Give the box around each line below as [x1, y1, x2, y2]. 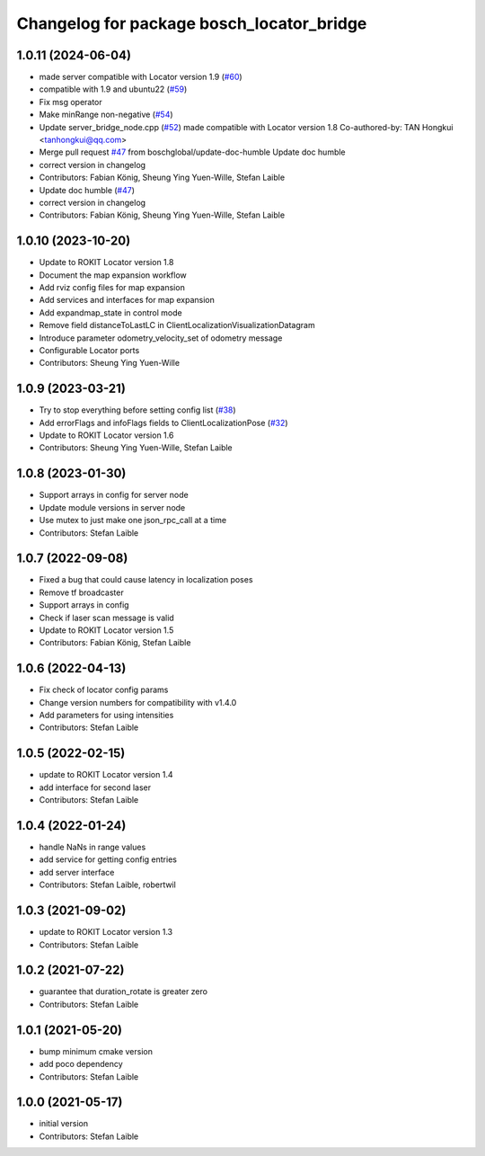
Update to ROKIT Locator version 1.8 [39, 257, 174, 268]
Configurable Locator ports [39, 345, 140, 355]
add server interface [39, 867, 115, 877]
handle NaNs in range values [39, 841, 146, 853]
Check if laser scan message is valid [39, 612, 174, 623]
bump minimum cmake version [39, 1045, 153, 1056]
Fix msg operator [39, 96, 102, 107]
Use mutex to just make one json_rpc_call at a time [39, 515, 227, 526]
